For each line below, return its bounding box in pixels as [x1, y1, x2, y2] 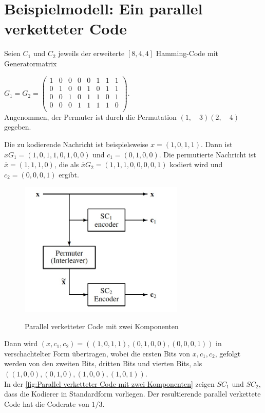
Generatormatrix [4, 58, 57, 68]
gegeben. [4, 121, 31, 132]
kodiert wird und [169, 159, 223, 170]
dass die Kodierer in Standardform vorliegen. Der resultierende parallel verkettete [4, 388, 261, 399]
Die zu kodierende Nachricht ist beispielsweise [4, 138, 148, 149]
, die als [54, 159, 79, 170]
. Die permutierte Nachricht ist [159, 149, 256, 159]
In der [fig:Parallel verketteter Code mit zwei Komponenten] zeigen [4, 378, 215, 389]
